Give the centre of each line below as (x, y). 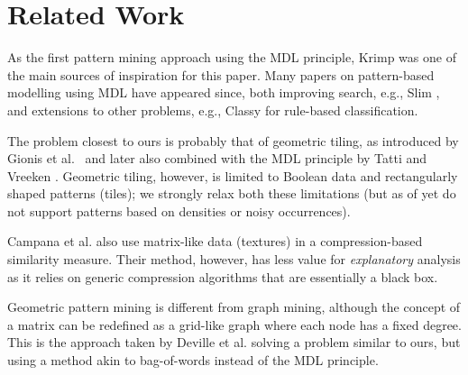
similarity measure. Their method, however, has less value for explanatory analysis (234, 259)
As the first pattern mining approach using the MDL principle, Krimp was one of (232, 57)
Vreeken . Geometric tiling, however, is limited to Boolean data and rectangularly (233, 175)
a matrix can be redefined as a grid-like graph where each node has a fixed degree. (234, 324)
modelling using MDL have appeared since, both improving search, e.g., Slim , (224, 92)
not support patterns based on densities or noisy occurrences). (179, 210)
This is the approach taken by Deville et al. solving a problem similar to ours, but (234, 342)
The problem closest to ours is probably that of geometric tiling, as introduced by (233, 140)
